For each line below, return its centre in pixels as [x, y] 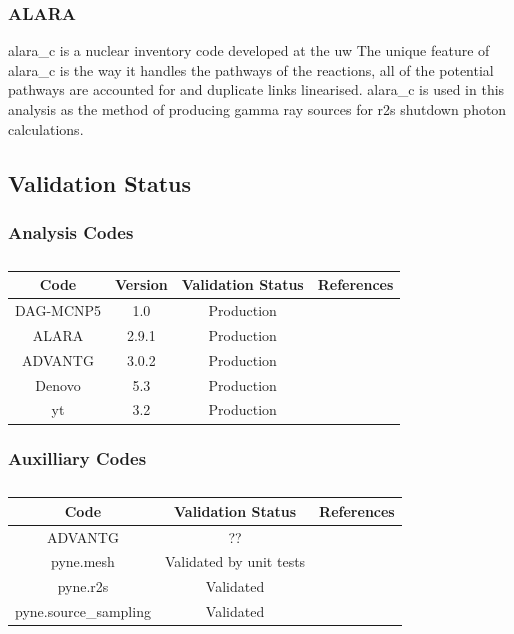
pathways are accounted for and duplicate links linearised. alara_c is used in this [256, 89]
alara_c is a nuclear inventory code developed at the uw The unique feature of [249, 50]
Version [141, 284]
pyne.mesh [83, 561]
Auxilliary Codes [77, 458]
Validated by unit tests [235, 561]
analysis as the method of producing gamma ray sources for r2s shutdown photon [257, 109]
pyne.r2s [83, 586]
